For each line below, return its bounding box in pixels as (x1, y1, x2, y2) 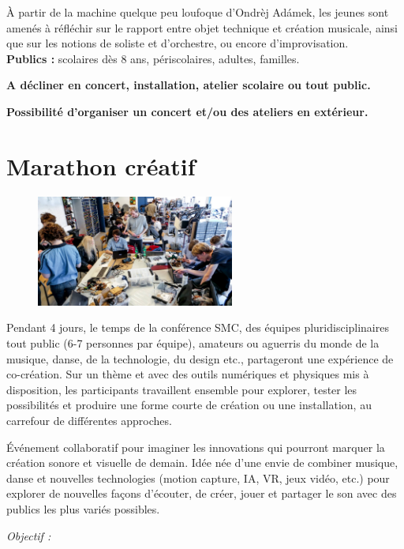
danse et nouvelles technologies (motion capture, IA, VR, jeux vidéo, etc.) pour (6, 469, 390, 486)
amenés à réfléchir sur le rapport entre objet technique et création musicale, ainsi (6, 19, 398, 36)
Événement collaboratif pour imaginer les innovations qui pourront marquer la (6, 438, 385, 455)
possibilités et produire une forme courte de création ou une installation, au (6, 397, 372, 413)
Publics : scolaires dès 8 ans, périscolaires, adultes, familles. (6, 50, 300, 66)
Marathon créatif (6, 149, 196, 182)
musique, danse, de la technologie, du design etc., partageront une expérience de (6, 350, 394, 367)
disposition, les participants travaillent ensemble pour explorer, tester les (6, 381, 357, 397)
